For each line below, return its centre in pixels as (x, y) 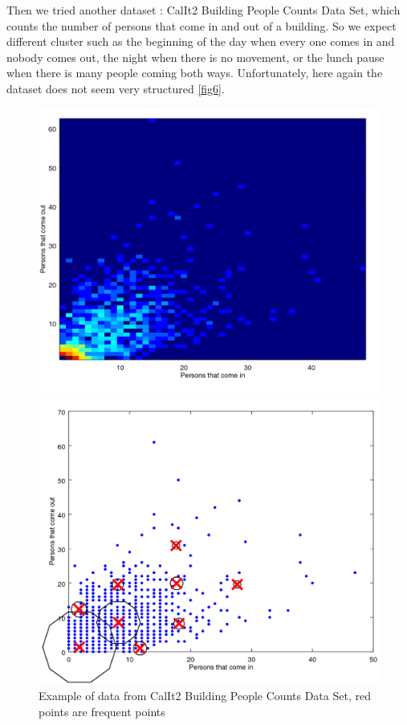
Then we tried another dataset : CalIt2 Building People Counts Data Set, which (203, 10)
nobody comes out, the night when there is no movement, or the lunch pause (195, 57)
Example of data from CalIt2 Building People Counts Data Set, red (205, 696)
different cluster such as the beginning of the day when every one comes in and (201, 41)
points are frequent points (102, 711)
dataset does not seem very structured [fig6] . (116, 88)
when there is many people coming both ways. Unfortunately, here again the (195, 73)
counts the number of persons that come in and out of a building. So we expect (201, 25)
